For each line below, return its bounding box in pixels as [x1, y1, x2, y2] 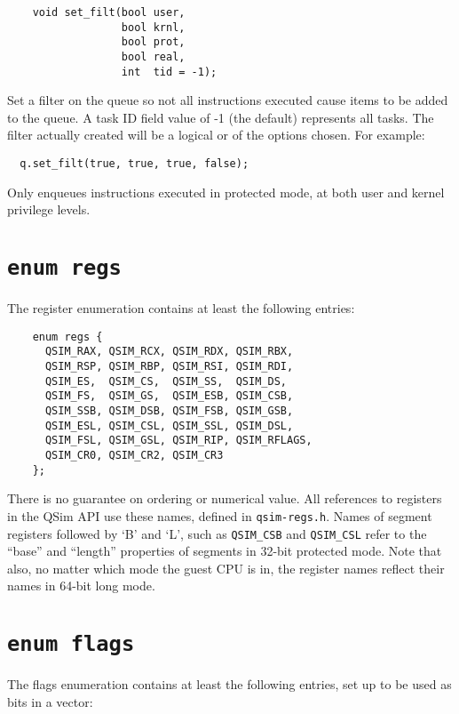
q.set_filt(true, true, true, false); [20, 157, 249, 171]
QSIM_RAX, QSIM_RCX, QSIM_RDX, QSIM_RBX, [44, 345, 294, 358]
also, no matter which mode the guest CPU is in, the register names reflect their [7, 558, 445, 577]
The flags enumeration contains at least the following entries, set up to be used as [7, 675, 452, 694]
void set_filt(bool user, [32, 6, 186, 19]
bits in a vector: [7, 692, 93, 710]
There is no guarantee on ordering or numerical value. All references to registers [7, 489, 442, 508]
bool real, [121, 50, 186, 63]
